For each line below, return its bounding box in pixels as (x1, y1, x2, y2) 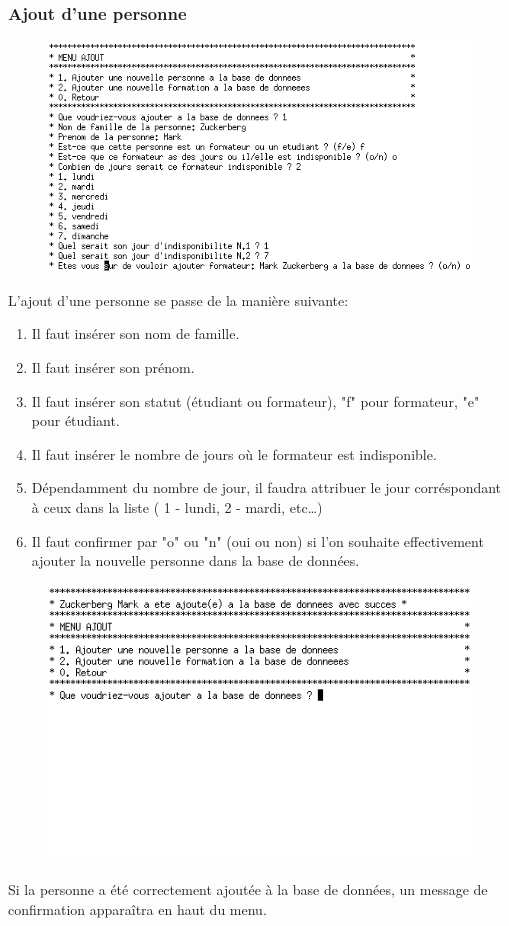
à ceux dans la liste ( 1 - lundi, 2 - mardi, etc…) (31, 497, 323, 518)
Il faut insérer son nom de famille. (31, 323, 240, 344)
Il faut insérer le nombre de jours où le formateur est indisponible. (31, 443, 437, 464)
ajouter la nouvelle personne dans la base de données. (31, 550, 360, 571)
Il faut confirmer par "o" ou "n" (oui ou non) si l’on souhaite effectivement (31, 530, 484, 551)
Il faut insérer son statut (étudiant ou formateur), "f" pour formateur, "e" (31, 390, 480, 411)
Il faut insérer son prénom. (31, 357, 195, 378)
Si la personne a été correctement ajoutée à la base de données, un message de (8, 879, 488, 900)
